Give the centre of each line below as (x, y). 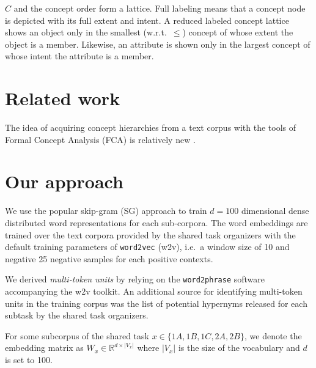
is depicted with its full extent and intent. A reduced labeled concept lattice (147, 20)
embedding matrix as (44, 348)
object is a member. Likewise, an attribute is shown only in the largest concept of (158, 44)
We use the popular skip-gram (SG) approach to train (106, 211)
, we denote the (273, 335)
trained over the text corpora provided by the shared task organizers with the (150, 234)
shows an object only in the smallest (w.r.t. (86, 32)
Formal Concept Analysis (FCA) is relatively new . (100, 139)
